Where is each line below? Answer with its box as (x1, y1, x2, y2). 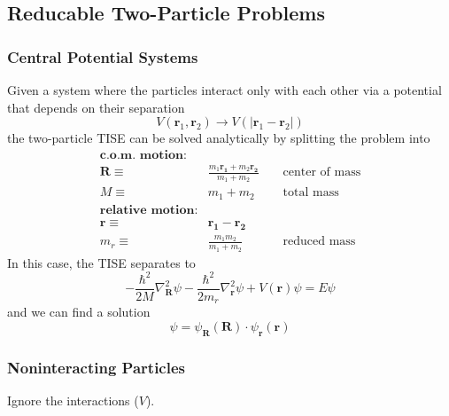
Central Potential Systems (7, 45, 198, 67)
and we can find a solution (7, 302, 151, 321)
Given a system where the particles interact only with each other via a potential (7, 81, 442, 98)
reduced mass (283, 235, 356, 248)
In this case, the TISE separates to (7, 253, 196, 271)
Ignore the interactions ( (7, 390, 139, 409)
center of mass (283, 166, 361, 179)
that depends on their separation (7, 98, 185, 116)
